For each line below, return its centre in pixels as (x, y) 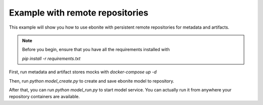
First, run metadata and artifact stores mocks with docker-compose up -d (83, 72)
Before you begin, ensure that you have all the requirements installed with (96, 50)
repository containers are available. (44, 97)
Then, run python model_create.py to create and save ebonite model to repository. (92, 81)
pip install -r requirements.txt (51, 58)
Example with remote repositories (79, 13)
